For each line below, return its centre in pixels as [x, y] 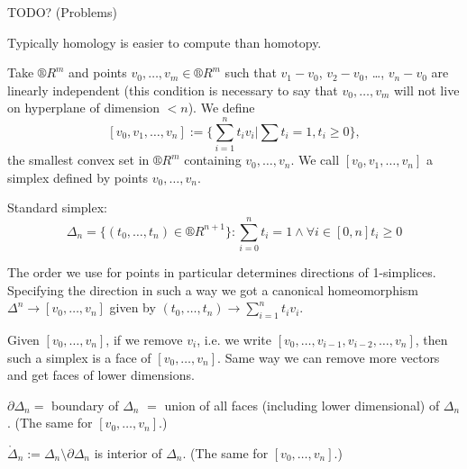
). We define [221, 108]
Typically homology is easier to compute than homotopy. [165, 42]
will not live [427, 90]
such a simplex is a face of [79, 357]
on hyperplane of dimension [83, 108]
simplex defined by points [78, 177]
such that [251, 72]
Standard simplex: [57, 207]
